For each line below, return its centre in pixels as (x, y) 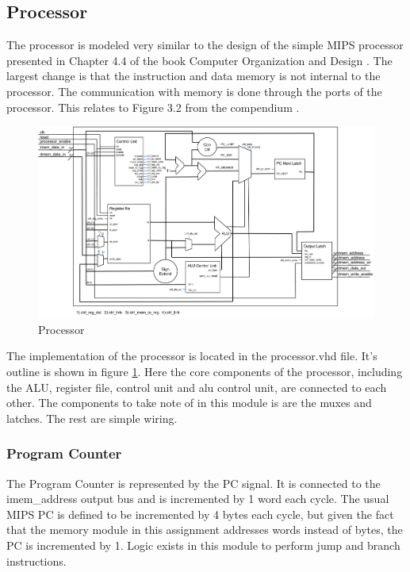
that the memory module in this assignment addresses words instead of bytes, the (205, 530)
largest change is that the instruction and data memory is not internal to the (194, 76)
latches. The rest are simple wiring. (92, 418)
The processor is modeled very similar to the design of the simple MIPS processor (205, 45)
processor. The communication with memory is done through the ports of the (194, 91)
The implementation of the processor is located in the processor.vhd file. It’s (192, 356)
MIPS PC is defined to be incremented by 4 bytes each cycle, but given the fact (200, 514)
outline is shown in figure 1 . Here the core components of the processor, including (205, 371)
